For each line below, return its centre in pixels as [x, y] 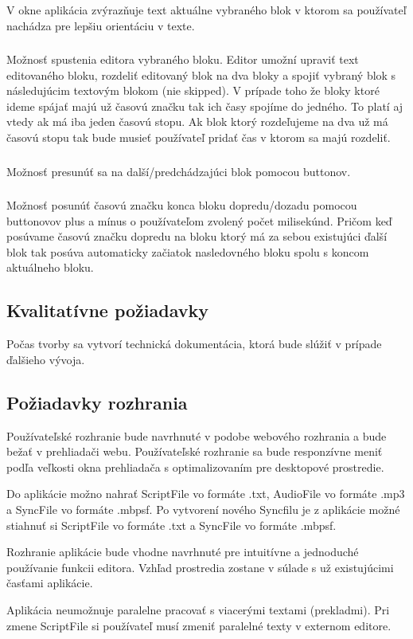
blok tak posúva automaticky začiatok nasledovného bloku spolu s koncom [188, 251]
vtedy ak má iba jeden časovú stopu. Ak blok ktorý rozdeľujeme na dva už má [197, 122]
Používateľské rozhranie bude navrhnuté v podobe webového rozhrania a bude [197, 435]
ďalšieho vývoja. [46, 359]
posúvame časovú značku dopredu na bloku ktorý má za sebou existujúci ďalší [197, 236]
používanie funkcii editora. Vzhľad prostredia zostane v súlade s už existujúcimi [200, 567]
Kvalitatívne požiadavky [107, 310]
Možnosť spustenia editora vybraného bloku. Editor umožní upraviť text [183, 59]
